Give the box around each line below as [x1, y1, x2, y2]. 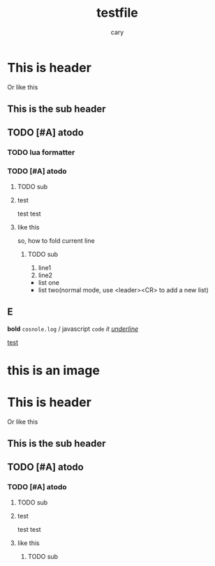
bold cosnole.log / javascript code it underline [7, 325, 138, 333]
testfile [96, 5, 138, 21]
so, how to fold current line [17, 236, 96, 245]
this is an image [7, 362, 100, 378]
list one [38, 278, 59, 287]
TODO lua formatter [7, 148, 75, 158]
